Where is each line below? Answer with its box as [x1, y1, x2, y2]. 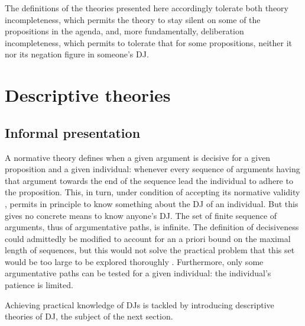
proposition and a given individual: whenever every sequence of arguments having [5, 163, 300, 175]
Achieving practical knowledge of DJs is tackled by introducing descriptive [5, 298, 274, 311]
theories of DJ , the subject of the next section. [5, 310, 173, 322]
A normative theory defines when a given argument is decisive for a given [5, 151, 271, 163]
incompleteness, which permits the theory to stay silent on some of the [5, 13, 261, 25]
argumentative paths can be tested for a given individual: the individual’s [5, 267, 271, 279]
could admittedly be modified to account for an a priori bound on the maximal [5, 232, 291, 244]
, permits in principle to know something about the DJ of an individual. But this [5, 197, 298, 209]
